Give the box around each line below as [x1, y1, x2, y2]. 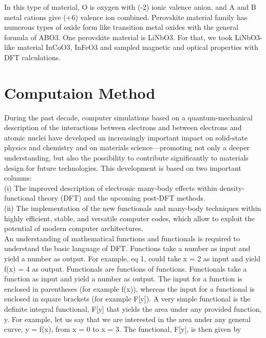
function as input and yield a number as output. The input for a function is [4, 273, 242, 284]
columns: [4, 172, 32, 183]
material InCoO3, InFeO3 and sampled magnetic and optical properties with [17, 42, 258, 52]
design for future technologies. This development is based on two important [4, 162, 241, 173]
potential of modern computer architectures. [4, 223, 143, 234]
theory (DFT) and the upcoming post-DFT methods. [37, 192, 205, 203]
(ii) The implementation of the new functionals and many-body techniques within [4, 203, 261, 214]
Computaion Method [4, 82, 156, 103]
